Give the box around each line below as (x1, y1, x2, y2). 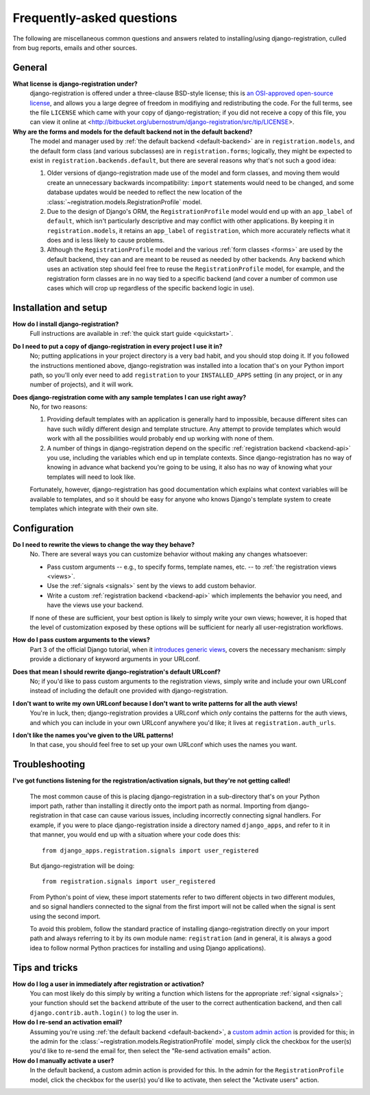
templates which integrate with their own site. (29, 504, 158, 513)
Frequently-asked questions (12, 10, 177, 25)
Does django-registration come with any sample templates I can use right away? (12, 393, 247, 401)
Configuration (12, 522, 74, 534)
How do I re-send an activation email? (12, 1018, 123, 1026)
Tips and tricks (12, 961, 78, 973)
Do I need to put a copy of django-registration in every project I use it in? (12, 342, 223, 350)
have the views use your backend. (47, 601, 144, 609)
